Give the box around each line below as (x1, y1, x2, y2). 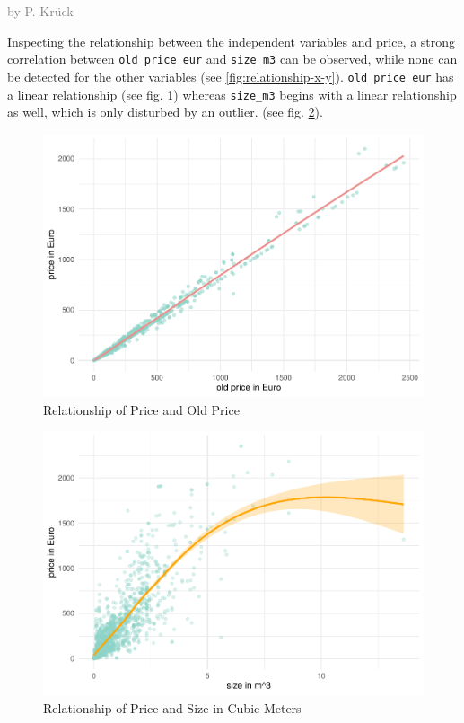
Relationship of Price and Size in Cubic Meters (43, 698, 302, 717)
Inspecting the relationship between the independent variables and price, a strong (7, 31, 456, 50)
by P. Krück (7, 2, 74, 20)
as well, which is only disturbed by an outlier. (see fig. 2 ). (7, 102, 323, 121)
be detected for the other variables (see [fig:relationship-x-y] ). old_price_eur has (7, 66, 454, 85)
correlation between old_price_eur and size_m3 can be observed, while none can (7, 49, 458, 68)
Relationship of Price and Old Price (43, 400, 240, 419)
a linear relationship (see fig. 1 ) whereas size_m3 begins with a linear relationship (7, 84, 457, 103)
